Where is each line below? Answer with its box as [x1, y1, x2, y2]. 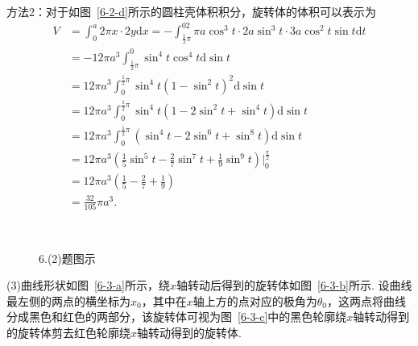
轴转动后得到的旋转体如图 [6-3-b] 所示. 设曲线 [176, 277, 412, 294]
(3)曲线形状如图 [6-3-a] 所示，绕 [6, 277, 171, 294]
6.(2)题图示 [39, 249, 96, 266]
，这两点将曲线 [326, 292, 406, 309]
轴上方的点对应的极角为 [192, 292, 317, 309]
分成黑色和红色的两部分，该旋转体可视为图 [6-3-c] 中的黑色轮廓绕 [6, 308, 347, 325]
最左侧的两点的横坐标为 [6, 292, 130, 309]
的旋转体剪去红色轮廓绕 [6, 323, 130, 340]
